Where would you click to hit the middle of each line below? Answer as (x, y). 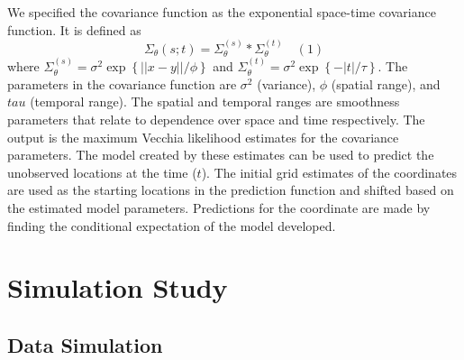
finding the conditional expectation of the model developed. (172, 225)
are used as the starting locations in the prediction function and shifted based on (231, 190)
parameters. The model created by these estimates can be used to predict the (221, 155)
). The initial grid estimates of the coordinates (329, 172)
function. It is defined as (74, 29)
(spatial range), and (386, 83)
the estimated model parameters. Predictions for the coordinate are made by (219, 207)
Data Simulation (85, 344)
